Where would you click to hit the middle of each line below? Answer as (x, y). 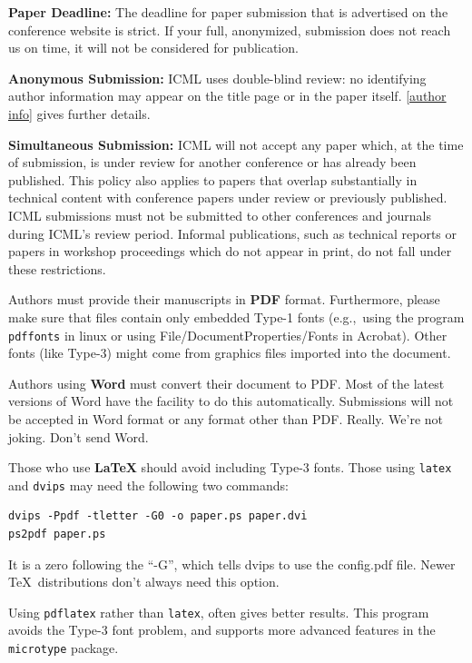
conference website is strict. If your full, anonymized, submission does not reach (230, 30)
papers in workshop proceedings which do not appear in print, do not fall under (230, 251)
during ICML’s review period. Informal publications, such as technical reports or (233, 233)
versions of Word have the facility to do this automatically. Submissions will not (231, 401)
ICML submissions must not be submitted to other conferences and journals (220, 215)
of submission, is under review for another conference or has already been (212, 162)
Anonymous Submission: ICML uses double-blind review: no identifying (217, 78)
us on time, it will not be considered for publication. (153, 48)
